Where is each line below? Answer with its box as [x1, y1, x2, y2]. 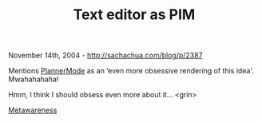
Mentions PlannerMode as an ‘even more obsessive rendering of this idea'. [8, 66, 254, 76]
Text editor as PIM [73, 6, 196, 24]
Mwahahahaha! [8, 74, 59, 85]
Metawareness [8, 105, 58, 115]
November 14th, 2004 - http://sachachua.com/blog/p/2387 [8, 50, 203, 61]
